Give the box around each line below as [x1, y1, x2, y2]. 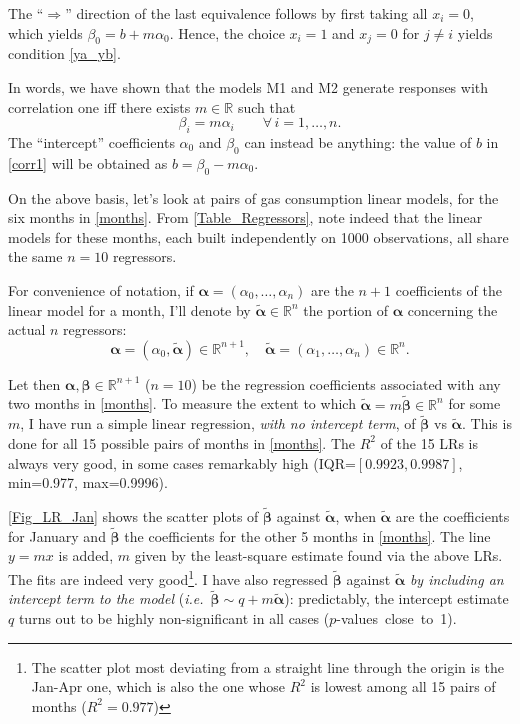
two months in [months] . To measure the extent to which [8, 393, 356, 414]
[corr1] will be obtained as [8, 152, 168, 173]
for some [448, 393, 501, 414]
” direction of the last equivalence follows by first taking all [65, 3, 428, 23]
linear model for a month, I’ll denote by [8, 299, 251, 320]
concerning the [407, 299, 498, 320]
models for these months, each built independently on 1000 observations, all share [8, 226, 509, 247]
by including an [409, 568, 504, 589]
